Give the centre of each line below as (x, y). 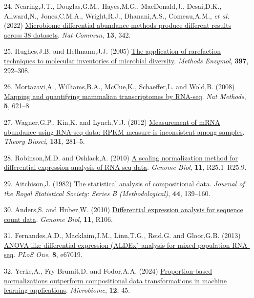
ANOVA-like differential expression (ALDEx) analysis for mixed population (117, 245)
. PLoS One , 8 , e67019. (48, 254)
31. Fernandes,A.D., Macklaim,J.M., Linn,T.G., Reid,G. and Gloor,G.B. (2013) (122, 235)
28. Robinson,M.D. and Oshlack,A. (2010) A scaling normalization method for (121, 157)
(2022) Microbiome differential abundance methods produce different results (118, 25)
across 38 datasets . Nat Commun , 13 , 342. (67, 34)
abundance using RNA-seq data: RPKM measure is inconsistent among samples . (124, 131)
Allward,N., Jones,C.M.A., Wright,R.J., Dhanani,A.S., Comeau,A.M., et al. (117, 15)
